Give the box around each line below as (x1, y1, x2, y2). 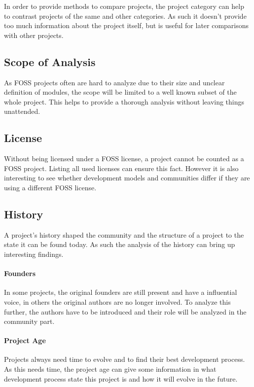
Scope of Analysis (4, 54, 96, 69)
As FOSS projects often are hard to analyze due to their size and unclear (4, 77, 225, 87)
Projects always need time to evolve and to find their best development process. (4, 354, 245, 364)
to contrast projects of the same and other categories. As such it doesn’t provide (4, 10, 247, 21)
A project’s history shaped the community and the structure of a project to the (4, 229, 244, 240)
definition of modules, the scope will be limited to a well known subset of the (4, 87, 237, 97)
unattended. (4, 106, 40, 116)
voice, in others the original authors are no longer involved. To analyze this (4, 296, 231, 307)
